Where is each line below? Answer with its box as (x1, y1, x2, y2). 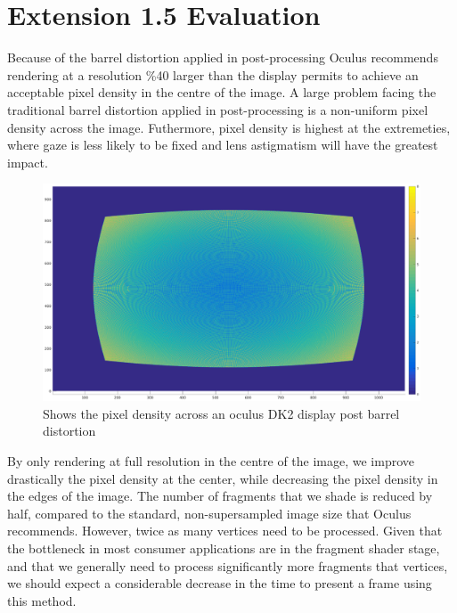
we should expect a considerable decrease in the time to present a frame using (7, 574, 432, 593)
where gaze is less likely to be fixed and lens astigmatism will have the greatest (7, 135, 438, 154)
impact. (7, 152, 48, 171)
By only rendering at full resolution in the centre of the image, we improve (7, 451, 415, 470)
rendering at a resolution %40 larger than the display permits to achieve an (7, 65, 419, 84)
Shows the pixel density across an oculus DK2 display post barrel (43, 404, 400, 422)
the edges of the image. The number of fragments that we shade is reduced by (7, 486, 433, 505)
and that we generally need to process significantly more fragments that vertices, (7, 556, 448, 575)
